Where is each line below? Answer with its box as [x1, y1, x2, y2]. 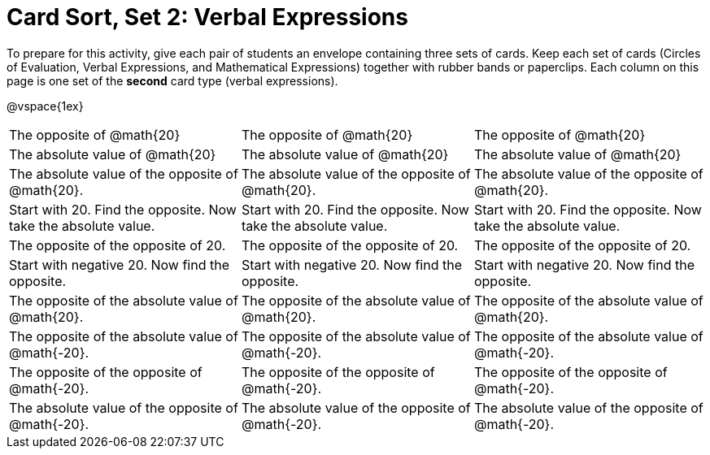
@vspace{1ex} [7, 98, 84, 113]
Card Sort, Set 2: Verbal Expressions [7, 3, 408, 31]
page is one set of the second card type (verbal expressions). [7, 73, 338, 88]
